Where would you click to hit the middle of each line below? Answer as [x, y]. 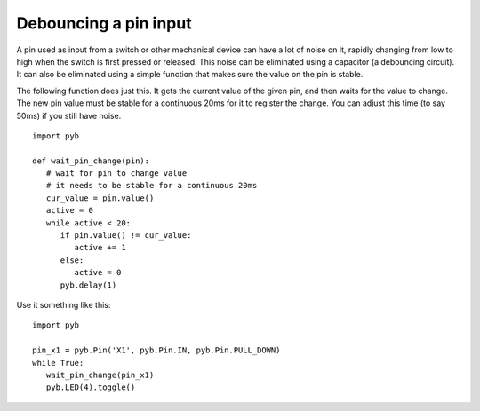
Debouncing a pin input [104, 23]
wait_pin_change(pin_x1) [100, 375]
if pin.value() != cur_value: [126, 236]
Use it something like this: [64, 304]
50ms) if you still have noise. [69, 115]
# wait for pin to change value [116, 174]
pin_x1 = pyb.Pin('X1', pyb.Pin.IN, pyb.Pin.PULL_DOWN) [156, 350]
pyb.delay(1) [88, 285]
